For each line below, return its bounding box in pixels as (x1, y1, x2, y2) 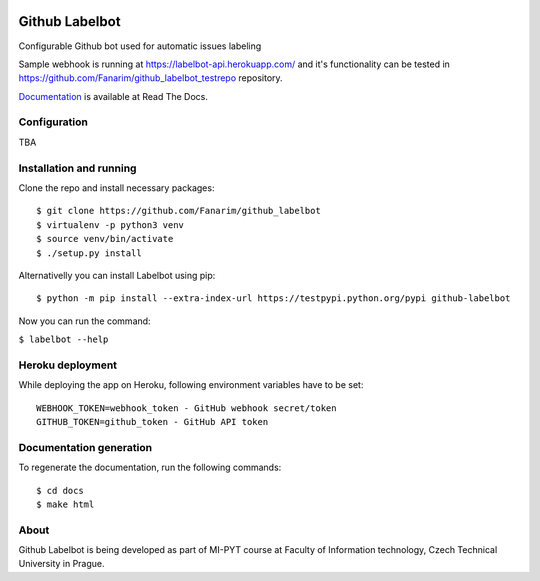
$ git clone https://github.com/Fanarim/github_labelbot (36, 205, 322, 217)
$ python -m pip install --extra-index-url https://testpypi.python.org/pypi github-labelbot (36, 293, 511, 304)
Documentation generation (18, 440, 153, 454)
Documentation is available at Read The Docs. (18, 90, 209, 102)
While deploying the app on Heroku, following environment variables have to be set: (18, 379, 364, 391)
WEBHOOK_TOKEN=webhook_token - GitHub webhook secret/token (36, 402, 337, 414)
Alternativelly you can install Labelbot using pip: (18, 269, 216, 281)
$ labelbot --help (18, 334, 109, 345)
